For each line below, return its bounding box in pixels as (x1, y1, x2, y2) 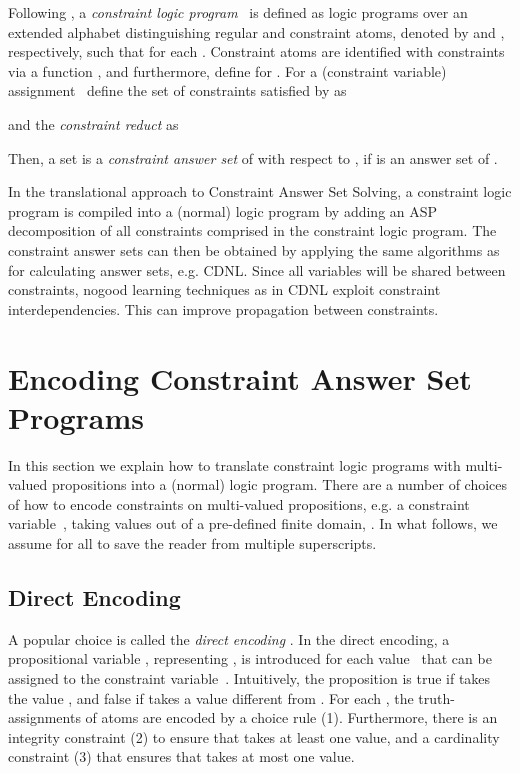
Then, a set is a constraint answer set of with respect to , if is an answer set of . (8, 147, 498, 168)
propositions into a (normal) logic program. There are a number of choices (51, 474, 508, 495)
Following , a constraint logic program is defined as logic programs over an (8, 2, 468, 22)
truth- (418, 687, 455, 708)
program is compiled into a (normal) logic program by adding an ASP (8, 200, 438, 221)
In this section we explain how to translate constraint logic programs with (8, 454, 461, 475)
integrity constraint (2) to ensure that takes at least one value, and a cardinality (8, 726, 500, 747)
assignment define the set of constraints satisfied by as (8, 80, 347, 101)
